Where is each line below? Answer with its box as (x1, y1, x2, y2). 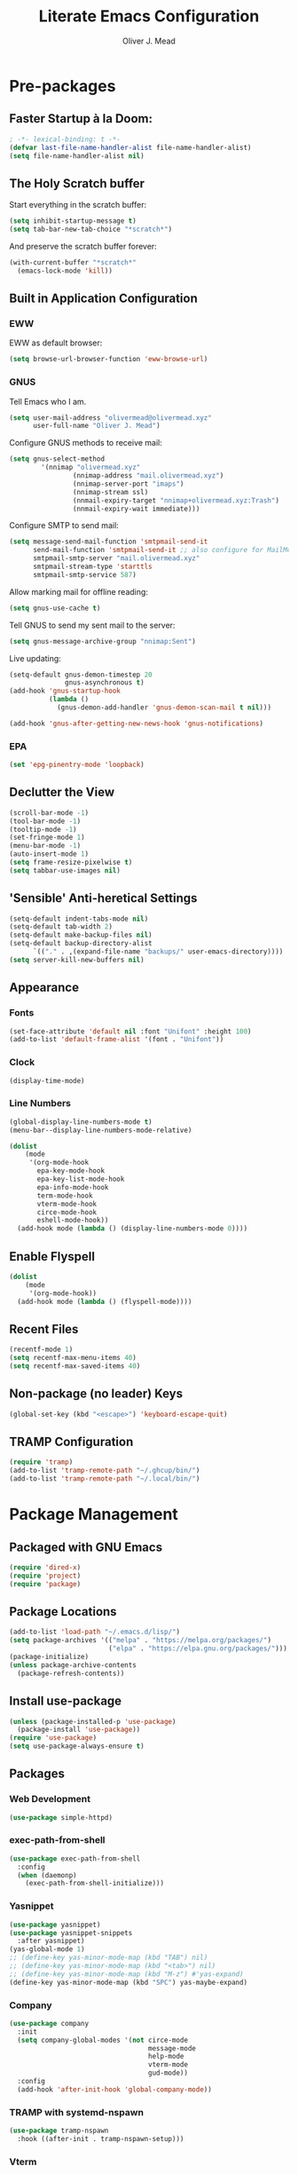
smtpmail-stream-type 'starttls (32, 562, 153, 572)
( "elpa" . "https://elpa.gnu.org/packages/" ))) (107, 1644, 288, 1653)
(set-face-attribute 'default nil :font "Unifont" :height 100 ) (9, 1027, 252, 1036)
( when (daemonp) (17, 1870, 77, 1879)
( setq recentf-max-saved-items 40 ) (9, 1362, 141, 1371)
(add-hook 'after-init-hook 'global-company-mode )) (17, 2084, 213, 2094)
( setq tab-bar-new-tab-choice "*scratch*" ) (9, 225, 173, 234)
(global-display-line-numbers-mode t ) (9, 1117, 153, 1127)
